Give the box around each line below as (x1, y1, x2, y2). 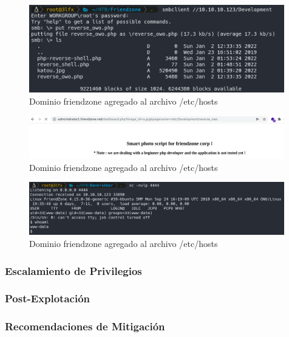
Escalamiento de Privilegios (5, 263, 142, 278)
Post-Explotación (5, 291, 90, 306)
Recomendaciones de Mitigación (5, 319, 165, 334)
